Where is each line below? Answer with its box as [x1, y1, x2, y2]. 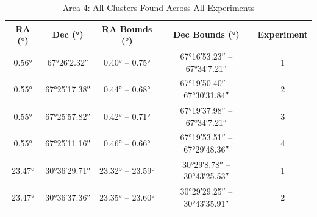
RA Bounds [102, 22, 152, 35]
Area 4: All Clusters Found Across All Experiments [62, 1, 255, 13]
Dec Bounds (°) [173, 28, 240, 41]
